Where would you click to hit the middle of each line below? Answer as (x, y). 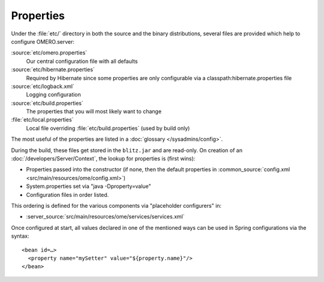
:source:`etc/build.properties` (47, 103)
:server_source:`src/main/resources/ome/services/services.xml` (105, 217)
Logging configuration (53, 95)
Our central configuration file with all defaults (82, 61)
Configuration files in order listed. (67, 195)
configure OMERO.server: (43, 41)
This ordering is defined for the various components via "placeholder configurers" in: (116, 205)
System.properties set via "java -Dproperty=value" (88, 186)
